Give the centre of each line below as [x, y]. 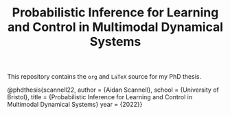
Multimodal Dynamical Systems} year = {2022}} [75, 105]
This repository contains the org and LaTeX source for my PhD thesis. [104, 77]
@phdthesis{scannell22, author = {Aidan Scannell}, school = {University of [113, 90]
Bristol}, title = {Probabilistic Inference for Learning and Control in [100, 97]
